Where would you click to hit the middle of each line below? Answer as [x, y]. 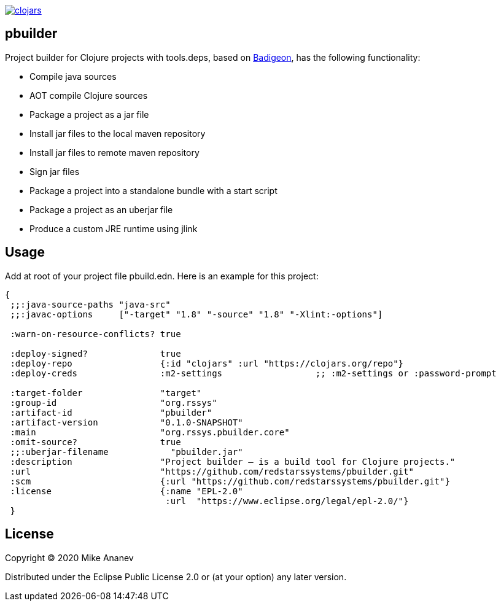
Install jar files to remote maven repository [115, 152]
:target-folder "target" [106, 393]
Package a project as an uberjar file [101, 209]
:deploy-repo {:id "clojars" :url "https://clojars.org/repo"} [207, 363]
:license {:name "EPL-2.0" [126, 491]
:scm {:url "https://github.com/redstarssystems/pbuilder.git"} [230, 481]
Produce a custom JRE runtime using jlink [114, 228]
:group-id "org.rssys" [114, 402]
